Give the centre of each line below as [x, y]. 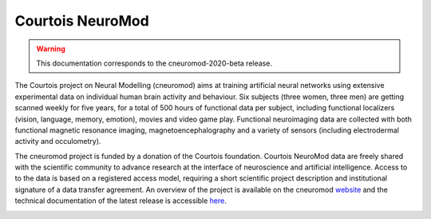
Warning [51, 49]
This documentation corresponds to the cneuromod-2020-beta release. [154, 63]
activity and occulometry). [58, 141]
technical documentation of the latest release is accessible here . [121, 201]
